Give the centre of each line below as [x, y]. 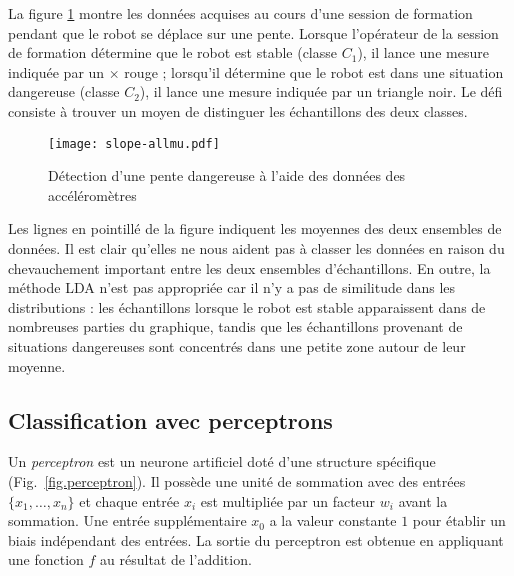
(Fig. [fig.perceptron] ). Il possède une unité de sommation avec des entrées [237, 480]
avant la [423, 500]
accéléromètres [92, 194]
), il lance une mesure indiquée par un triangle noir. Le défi [321, 91]
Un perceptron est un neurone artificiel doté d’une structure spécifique [222, 461]
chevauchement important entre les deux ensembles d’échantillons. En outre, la [249, 267]
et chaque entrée [129, 500]
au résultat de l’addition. [176, 559]
